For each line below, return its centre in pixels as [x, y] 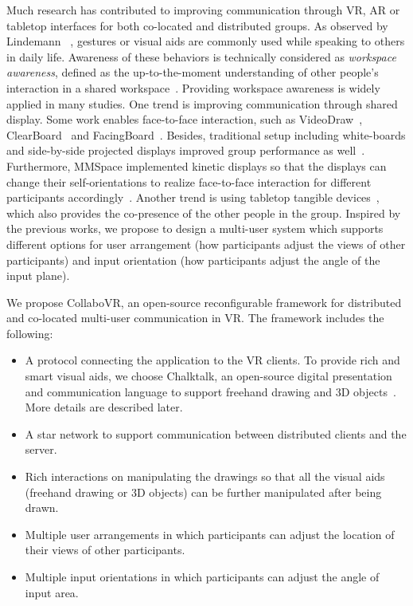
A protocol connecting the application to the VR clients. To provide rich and [212, 360]
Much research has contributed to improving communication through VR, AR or [203, 10]
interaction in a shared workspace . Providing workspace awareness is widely [193, 87]
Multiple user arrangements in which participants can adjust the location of [210, 534]
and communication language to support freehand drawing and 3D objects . [210, 391]
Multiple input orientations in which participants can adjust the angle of [202, 576]
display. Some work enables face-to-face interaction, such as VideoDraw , [185, 119]
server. [41, 449]
